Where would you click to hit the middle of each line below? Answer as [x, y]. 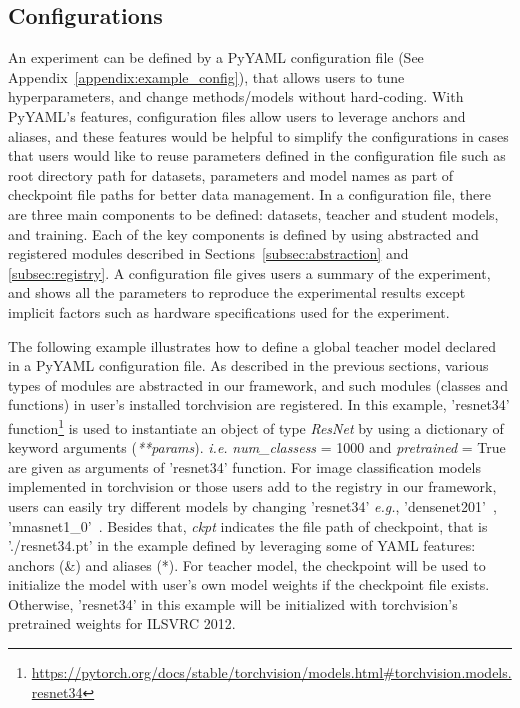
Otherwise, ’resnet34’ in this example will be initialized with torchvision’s [233, 603]
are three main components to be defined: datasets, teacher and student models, [253, 213]
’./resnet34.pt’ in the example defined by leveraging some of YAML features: [242, 545]
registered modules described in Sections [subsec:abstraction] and [208, 253]
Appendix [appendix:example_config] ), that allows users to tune [206, 76]
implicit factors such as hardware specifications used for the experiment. [229, 311]
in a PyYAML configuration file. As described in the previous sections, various [248, 365]
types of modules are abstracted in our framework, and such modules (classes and [258, 384]
